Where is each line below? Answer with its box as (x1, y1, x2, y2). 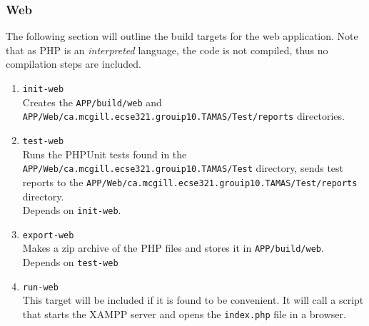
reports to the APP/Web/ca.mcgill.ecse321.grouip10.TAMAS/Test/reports (22, 174, 358, 189)
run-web (22, 282, 59, 292)
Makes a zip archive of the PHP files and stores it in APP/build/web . (22, 240, 324, 255)
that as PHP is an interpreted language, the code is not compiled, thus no (6, 42, 328, 57)
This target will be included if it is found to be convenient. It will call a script (22, 292, 364, 307)
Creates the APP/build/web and (22, 94, 162, 109)
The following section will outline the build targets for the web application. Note (6, 29, 358, 44)
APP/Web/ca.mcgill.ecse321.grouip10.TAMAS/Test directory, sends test (22, 161, 344, 175)
